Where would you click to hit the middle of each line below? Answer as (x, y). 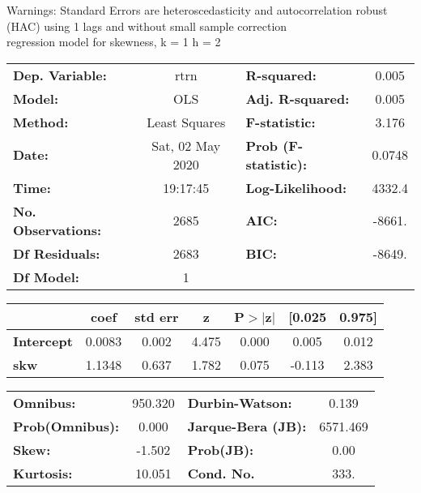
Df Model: (46, 277)
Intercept (43, 341)
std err (157, 316)
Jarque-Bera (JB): (247, 426)
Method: (41, 122)
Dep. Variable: (60, 75)
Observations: (57, 229)
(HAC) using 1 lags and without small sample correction (147, 26)
